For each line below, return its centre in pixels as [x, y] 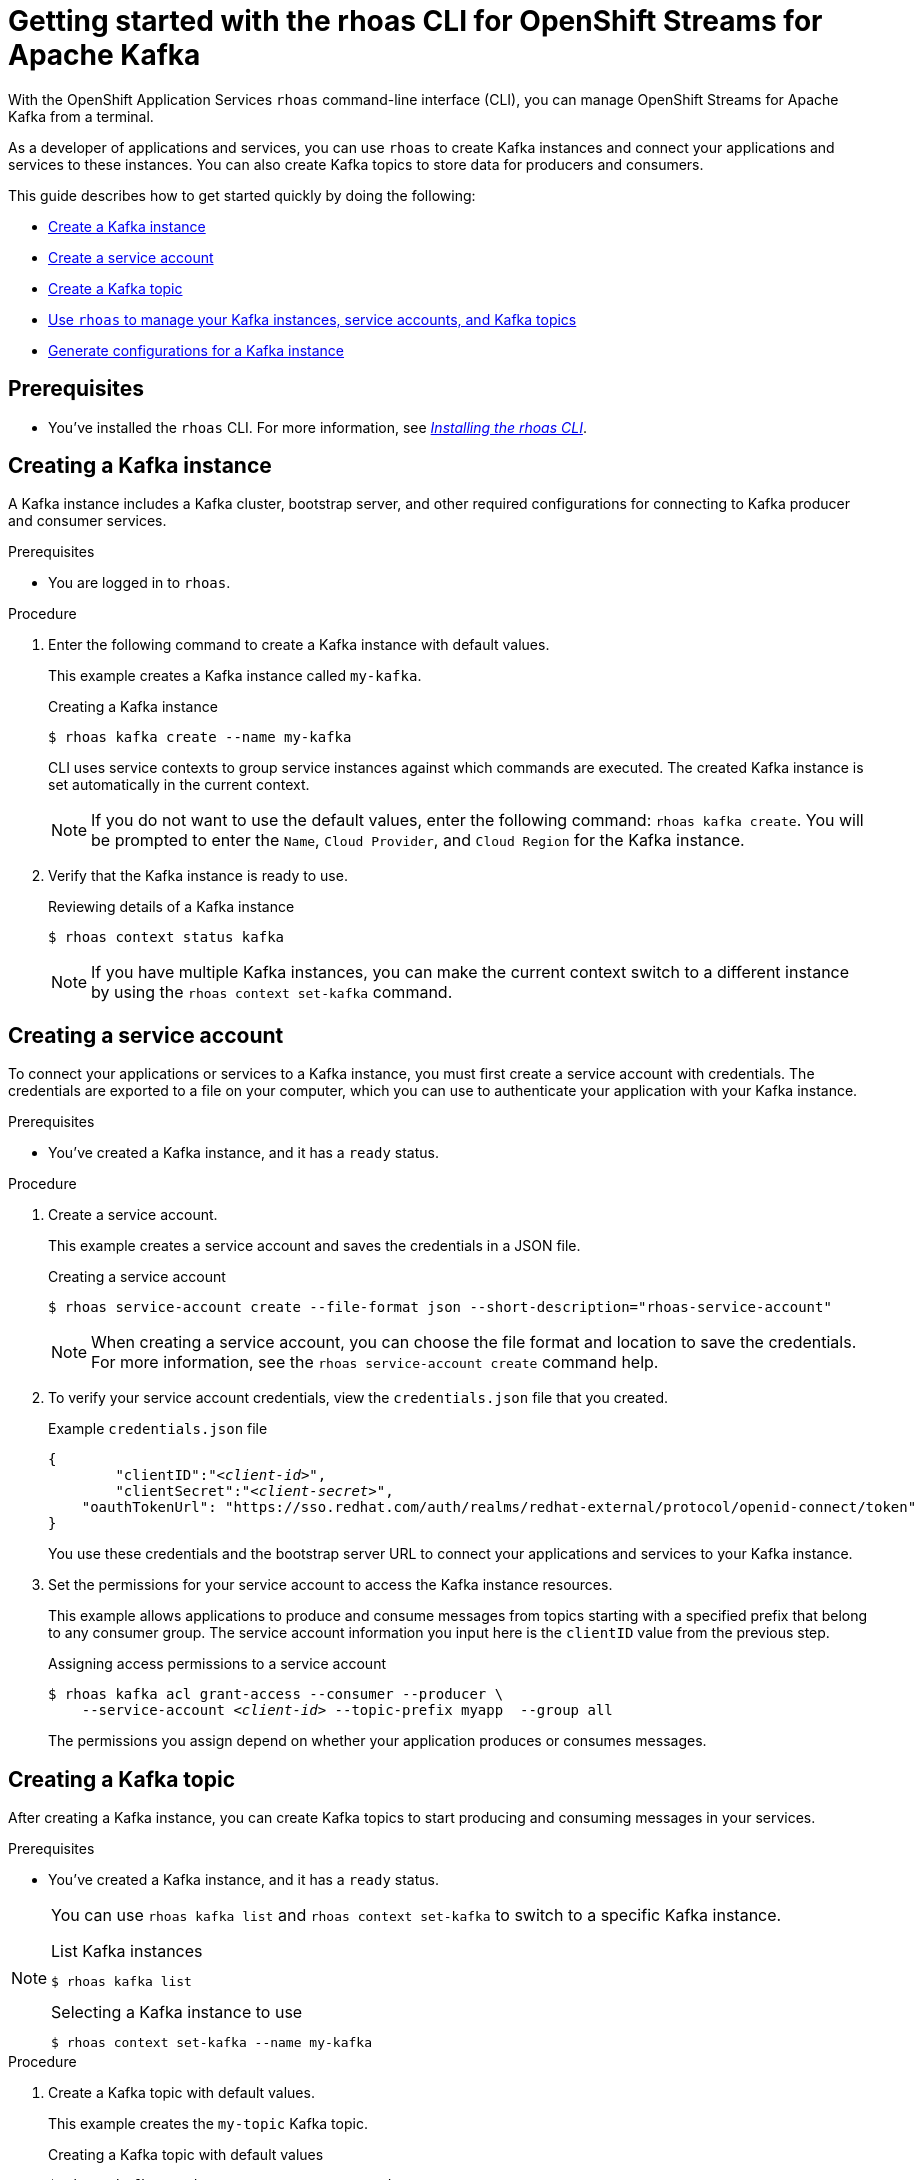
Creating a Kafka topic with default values [186, 2155]
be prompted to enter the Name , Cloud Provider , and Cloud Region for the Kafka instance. [418, 840]
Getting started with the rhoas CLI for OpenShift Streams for [415, 21]
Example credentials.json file [158, 1429]
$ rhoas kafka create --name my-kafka [200, 737]
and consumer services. [87, 521]
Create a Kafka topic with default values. [181, 2093]
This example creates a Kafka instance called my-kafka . [235, 676]
